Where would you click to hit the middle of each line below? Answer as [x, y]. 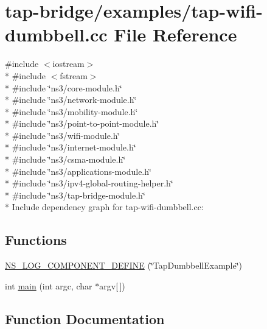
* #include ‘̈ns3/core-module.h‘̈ [64, 87]
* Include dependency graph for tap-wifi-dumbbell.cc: [104, 207]
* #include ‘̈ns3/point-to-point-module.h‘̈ [82, 123]
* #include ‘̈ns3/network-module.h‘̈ [71, 100]
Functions [36, 240]
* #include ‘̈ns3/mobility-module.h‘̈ [71, 111]
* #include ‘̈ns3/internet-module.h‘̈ [71, 147]
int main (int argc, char [49, 285]
